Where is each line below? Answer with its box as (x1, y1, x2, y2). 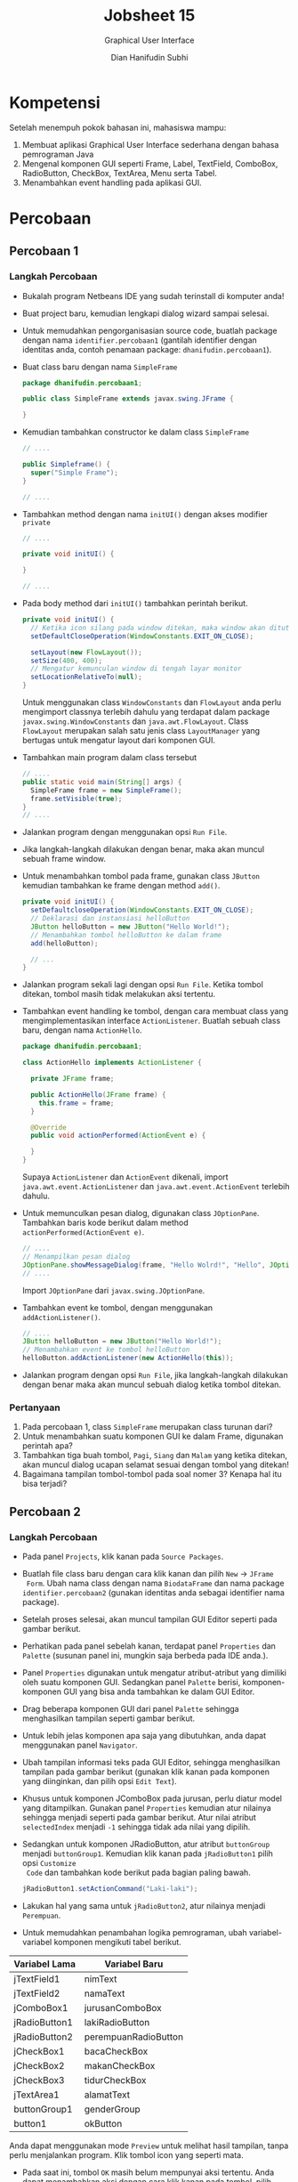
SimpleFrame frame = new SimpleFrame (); (30, 785, 182, 795)
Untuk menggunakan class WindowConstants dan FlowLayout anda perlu (21, 697, 282, 708)
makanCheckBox (84, 2059, 156, 2072)
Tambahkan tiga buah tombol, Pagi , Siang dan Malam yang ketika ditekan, (21, 1450, 287, 1461)
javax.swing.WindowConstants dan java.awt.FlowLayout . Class (21, 716, 249, 726)
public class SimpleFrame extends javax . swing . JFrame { (21, 394, 234, 403)
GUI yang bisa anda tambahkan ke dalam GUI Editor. (63, 1686, 255, 1697)
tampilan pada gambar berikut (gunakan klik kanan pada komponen (21, 1766, 270, 1777)
